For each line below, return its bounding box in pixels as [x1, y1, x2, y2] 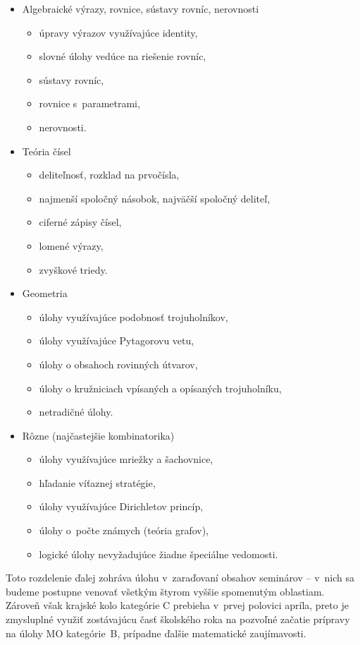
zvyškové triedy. [39, 262, 108, 277]
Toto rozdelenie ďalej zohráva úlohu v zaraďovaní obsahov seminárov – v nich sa [6, 570, 355, 585]
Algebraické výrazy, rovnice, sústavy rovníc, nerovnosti [22, 1, 259, 16]
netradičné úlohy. [39, 404, 113, 419]
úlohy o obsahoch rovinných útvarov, [39, 356, 198, 371]
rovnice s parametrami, [39, 96, 140, 111]
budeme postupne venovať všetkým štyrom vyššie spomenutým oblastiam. [6, 584, 325, 598]
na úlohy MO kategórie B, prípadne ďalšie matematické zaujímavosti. [6, 625, 306, 640]
